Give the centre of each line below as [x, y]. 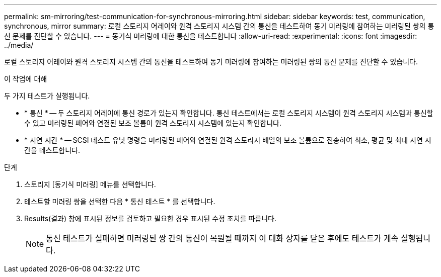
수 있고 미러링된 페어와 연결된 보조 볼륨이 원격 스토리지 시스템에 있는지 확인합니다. [153, 123]
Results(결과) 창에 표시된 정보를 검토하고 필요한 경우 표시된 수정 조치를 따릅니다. [150, 218]
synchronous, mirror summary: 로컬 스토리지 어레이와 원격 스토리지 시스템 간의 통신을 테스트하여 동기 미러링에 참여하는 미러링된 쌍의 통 [219, 26]
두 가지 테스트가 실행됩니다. [47, 96]
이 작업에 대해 [26, 79]
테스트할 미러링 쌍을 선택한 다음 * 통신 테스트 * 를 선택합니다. [120, 201]
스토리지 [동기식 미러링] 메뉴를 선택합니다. [90, 184]
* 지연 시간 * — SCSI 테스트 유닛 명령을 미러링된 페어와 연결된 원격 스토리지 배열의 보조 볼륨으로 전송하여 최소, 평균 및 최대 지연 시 [228, 140]
